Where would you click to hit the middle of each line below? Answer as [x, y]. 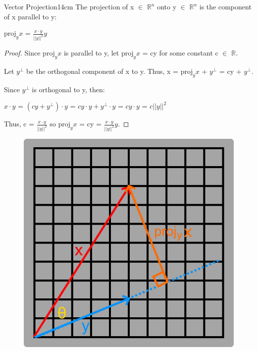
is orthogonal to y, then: [68, 89]
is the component [225, 6]
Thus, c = [19, 124]
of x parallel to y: [30, 16]
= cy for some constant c [180, 53]
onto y [167, 6]
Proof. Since [22, 53]
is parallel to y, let [91, 53]
